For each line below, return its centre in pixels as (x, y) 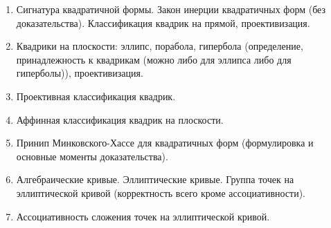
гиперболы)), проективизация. (80, 73)
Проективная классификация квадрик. (96, 96)
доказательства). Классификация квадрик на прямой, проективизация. (163, 22)
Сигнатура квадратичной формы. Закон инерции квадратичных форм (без (171, 9)
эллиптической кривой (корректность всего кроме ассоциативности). (161, 192)
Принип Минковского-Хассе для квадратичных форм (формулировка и (165, 143)
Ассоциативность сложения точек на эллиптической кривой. (143, 216)
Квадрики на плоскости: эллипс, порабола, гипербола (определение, (160, 46)
